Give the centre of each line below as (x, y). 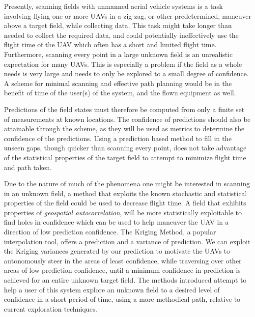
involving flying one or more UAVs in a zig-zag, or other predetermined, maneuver (128, 15)
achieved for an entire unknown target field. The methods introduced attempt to (125, 280)
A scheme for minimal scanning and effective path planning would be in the (118, 83)
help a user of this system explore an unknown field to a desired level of (112, 289)
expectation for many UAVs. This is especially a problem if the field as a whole (123, 64)
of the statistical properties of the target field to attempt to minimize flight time (125, 157)
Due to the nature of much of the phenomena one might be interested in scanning (127, 184)
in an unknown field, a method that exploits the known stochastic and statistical (126, 193)
